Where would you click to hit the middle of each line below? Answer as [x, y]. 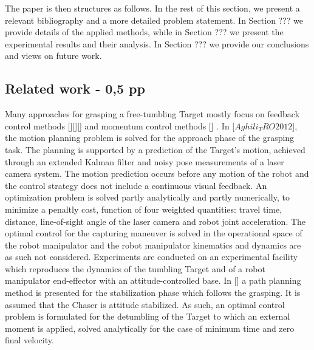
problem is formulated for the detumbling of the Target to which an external [148, 316]
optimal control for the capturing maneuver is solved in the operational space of [154, 233]
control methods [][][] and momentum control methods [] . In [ [120, 125]
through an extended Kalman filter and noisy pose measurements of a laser [145, 161]
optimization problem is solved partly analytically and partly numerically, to [147, 197]
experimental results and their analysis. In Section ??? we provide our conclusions [157, 43]
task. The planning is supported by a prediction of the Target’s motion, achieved [155, 149]
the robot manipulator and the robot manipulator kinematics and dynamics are [153, 245]
